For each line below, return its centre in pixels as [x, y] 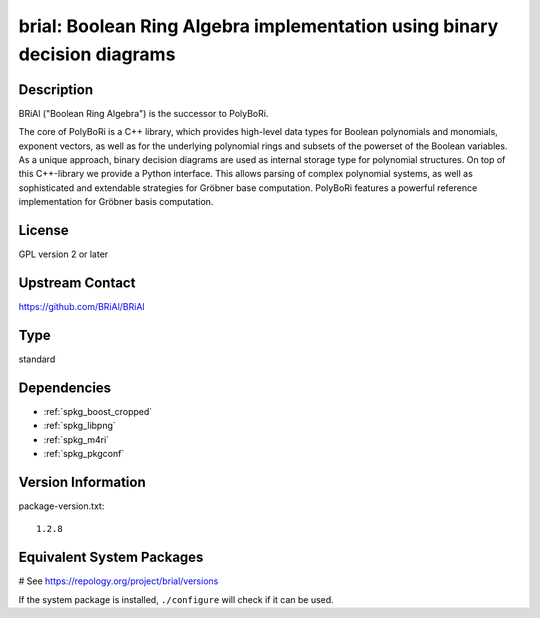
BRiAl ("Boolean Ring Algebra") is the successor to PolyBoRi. [143, 113]
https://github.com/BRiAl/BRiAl [81, 307]
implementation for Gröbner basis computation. [116, 202]
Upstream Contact [77, 282]
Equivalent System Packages [111, 557]
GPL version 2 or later [63, 254]
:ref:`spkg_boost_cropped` [98, 411]
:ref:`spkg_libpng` [80, 426]
